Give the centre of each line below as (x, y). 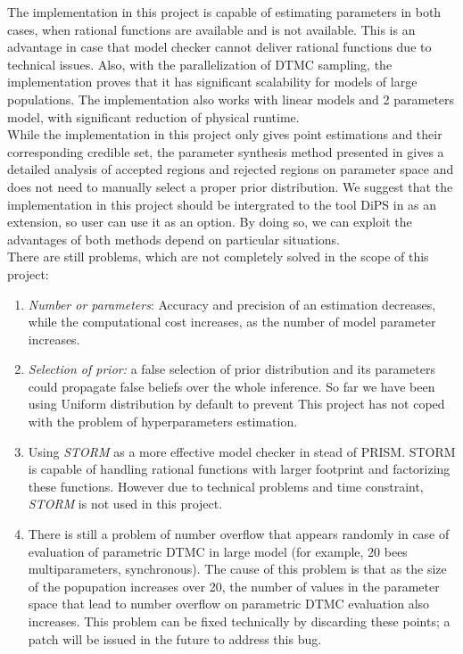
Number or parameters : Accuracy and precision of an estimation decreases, (232, 304)
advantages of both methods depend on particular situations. (174, 239)
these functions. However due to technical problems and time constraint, (226, 486)
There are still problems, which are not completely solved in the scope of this (218, 257)
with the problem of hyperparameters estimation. (163, 422)
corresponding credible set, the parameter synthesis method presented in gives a (226, 151)
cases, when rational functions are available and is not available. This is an (211, 29)
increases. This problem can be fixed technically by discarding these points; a (239, 621)
